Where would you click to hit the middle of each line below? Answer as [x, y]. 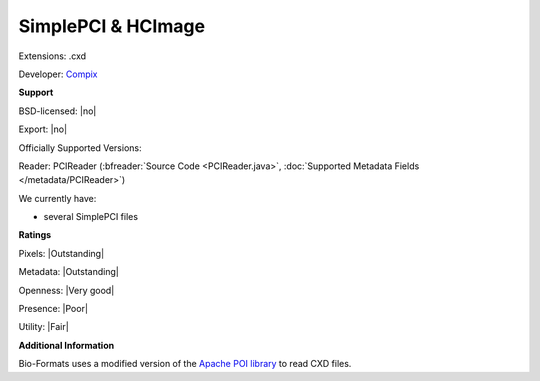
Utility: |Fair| [43, 327]
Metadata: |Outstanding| [68, 272]
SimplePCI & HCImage [111, 26]
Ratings [35, 235]
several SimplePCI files [91, 217]
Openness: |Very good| [66, 290]
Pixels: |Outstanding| [61, 253]
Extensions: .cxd [52, 56]
